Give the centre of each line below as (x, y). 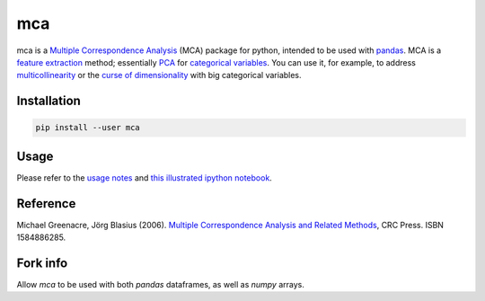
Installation (48, 101)
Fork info (42, 263)
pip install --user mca (88, 128)
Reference (46, 204)
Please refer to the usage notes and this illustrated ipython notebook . (145, 177)
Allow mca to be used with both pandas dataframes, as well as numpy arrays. (160, 285)
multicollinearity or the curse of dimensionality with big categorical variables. (159, 75)
